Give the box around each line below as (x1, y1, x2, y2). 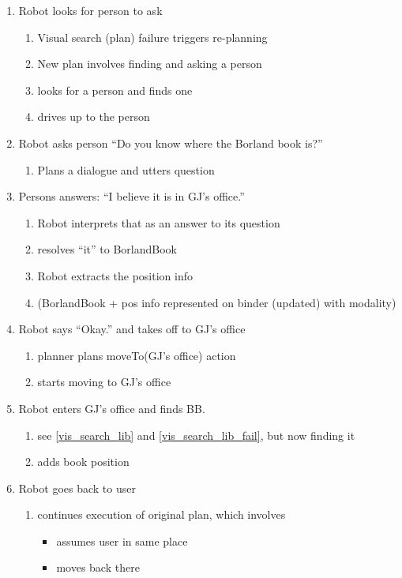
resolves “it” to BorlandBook (37, 241, 177, 257)
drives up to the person (37, 108, 150, 125)
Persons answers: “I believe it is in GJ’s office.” (18, 188, 245, 205)
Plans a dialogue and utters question (37, 161, 215, 178)
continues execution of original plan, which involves (37, 506, 286, 523)
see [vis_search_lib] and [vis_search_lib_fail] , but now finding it (37, 426, 355, 443)
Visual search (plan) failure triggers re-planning (37, 28, 268, 45)
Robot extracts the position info (37, 267, 193, 283)
